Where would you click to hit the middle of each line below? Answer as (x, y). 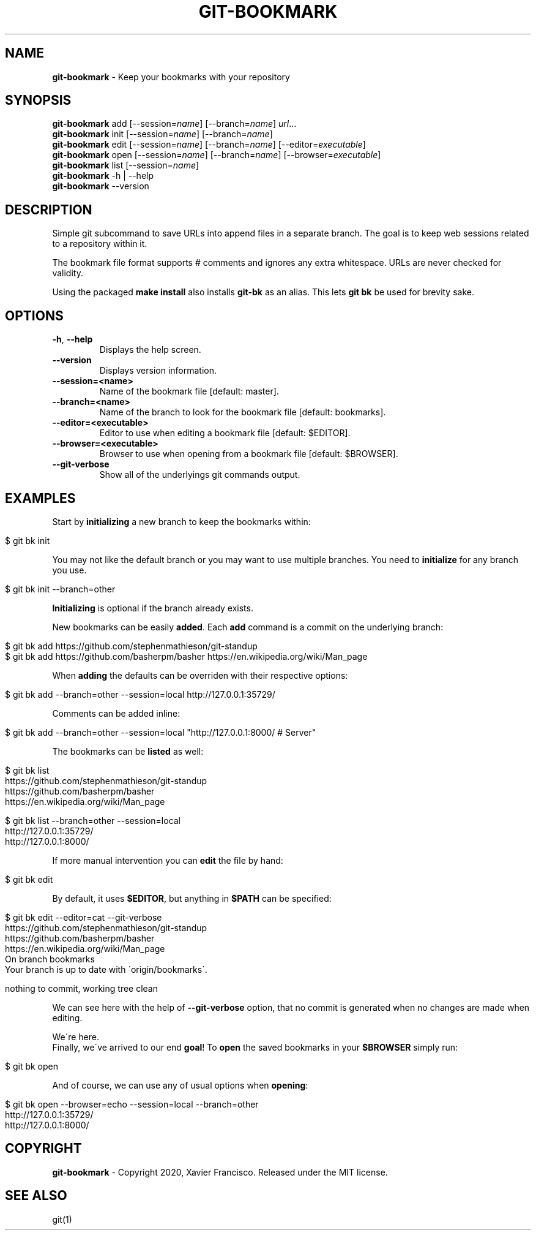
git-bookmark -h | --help (103, 176)
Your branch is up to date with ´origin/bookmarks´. (106, 969)
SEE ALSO (36, 1196)
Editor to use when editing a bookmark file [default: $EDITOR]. (225, 433)
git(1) (62, 1219)
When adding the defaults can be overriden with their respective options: (200, 675)
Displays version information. (158, 371)
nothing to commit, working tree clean (82, 988)
